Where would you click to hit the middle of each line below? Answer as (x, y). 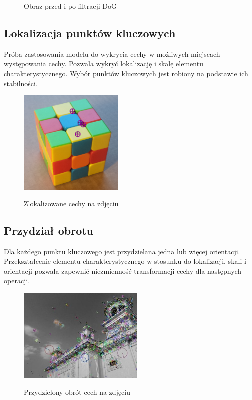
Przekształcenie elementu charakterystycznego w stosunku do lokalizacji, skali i (125, 261)
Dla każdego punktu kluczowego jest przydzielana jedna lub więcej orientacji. (122, 251)
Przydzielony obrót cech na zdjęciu (77, 391)
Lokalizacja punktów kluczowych (90, 33)
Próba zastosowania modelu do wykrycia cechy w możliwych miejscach (112, 54)
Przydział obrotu (49, 230)
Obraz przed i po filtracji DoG (70, 6)
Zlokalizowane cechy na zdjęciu (71, 203)
